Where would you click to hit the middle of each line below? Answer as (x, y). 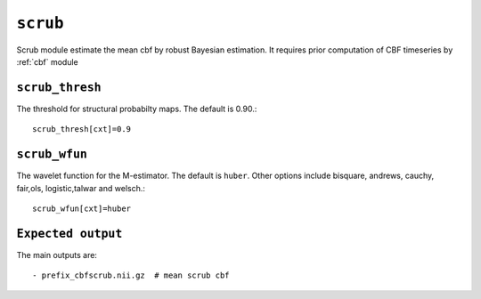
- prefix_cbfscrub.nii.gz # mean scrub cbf (131, 275)
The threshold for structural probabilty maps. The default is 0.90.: (137, 109)
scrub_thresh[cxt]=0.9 (82, 129)
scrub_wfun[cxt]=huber (82, 208)
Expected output (69, 233)
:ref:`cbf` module (48, 61)
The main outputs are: (57, 255)
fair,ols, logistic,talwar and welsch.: (81, 188)
